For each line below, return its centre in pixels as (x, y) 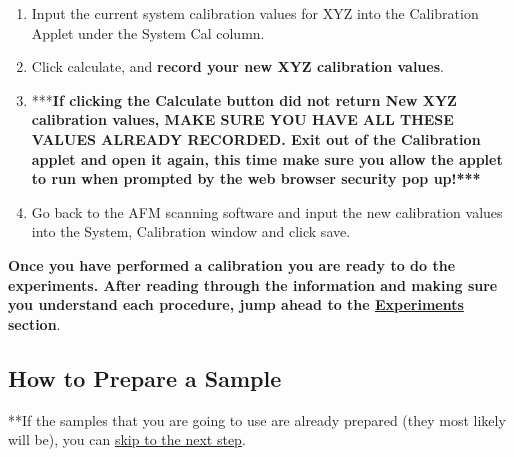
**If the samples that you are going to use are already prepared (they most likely (257, 419)
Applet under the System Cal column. (148, 32)
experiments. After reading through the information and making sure (253, 284)
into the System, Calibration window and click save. (191, 231)
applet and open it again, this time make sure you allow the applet (267, 158)
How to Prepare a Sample (145, 377)
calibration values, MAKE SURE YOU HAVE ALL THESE (242, 119)
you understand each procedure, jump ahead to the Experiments (236, 304)
